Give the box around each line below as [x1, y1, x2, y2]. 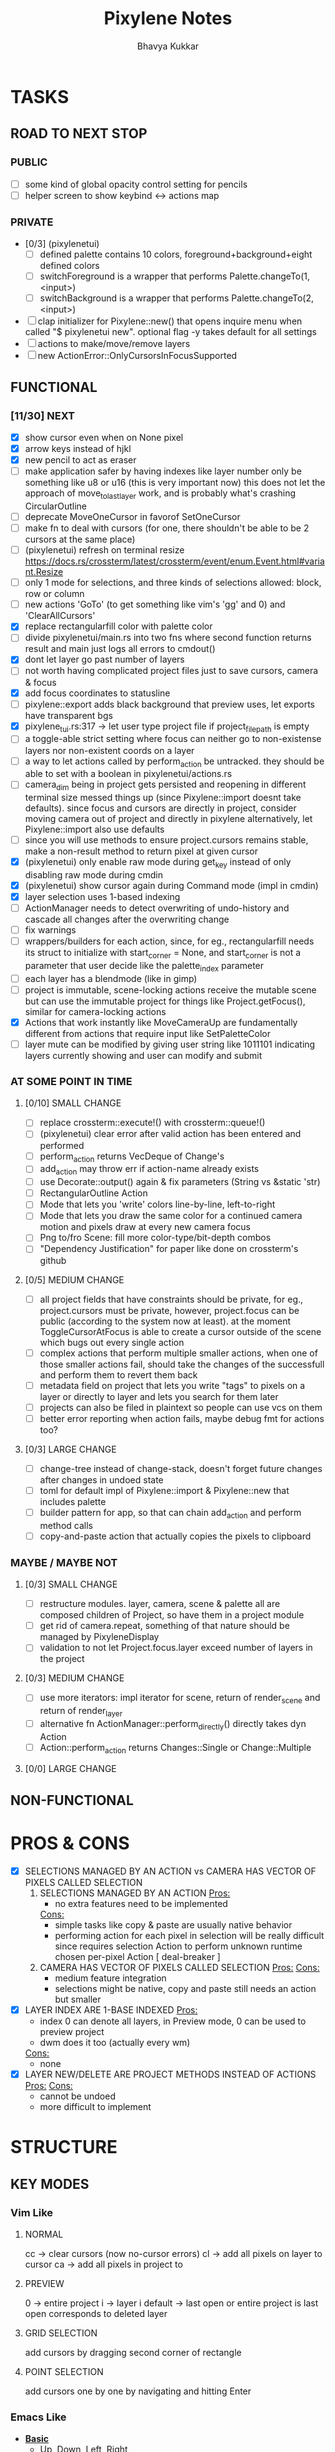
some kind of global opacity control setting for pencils [24, 178, 248, 190]
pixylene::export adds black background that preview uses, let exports [24, 698, 315, 710]
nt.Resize [24, 566, 64, 578]
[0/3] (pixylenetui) [24, 238, 100, 250]
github [39, 1254, 67, 1266]
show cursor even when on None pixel [24, 431, 184, 443]
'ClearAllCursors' [24, 610, 96, 622]
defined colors [39, 260, 100, 272]
